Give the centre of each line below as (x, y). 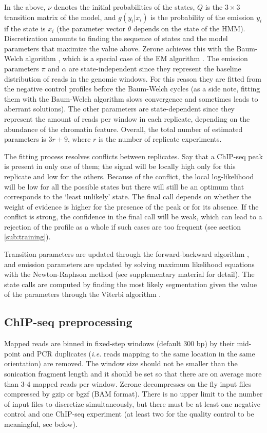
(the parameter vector (91, 28)
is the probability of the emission (202, 17)
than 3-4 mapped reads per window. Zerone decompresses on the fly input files (128, 383)
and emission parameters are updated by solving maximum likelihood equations (129, 264)
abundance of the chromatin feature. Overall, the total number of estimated (123, 129)
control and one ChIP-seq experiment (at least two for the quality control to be (129, 414)
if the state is (25, 28)
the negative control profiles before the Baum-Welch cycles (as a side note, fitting (132, 89)
